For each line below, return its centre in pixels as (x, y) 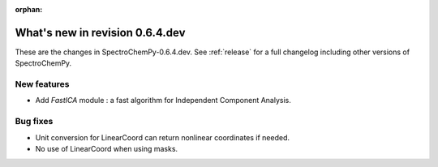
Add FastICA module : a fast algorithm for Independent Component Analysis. (163, 101)
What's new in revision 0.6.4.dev (100, 32)
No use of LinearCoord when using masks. (107, 148)
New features (42, 84)
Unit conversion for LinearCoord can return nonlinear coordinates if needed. (163, 137)
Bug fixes (34, 122)
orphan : (29, 9)
